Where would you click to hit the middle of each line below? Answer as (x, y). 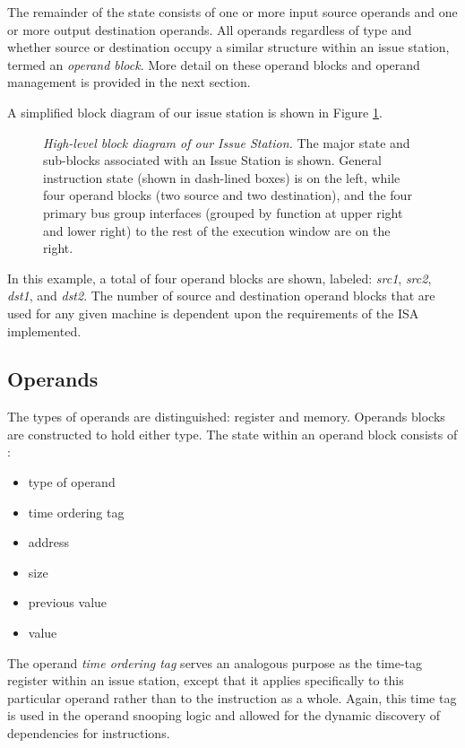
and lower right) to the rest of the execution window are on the (217, 230)
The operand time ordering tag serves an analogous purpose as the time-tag (215, 662)
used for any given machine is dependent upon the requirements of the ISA (213, 313)
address (49, 542)
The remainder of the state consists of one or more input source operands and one (232, 12)
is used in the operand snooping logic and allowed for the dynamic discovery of (224, 715)
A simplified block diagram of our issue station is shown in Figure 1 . (195, 112)
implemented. (44, 331)
